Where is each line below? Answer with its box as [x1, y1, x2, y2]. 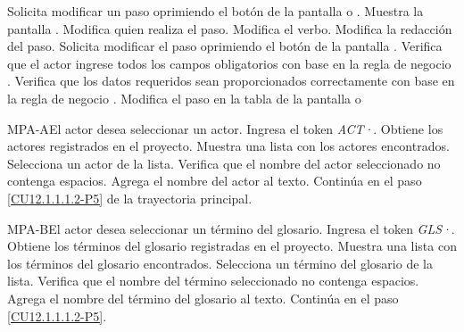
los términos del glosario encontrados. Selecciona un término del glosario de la [7, 253, 433, 272]
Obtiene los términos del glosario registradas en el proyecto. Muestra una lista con [7, 237, 457, 255]
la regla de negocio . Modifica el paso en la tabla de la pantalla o [7, 88, 361, 107]
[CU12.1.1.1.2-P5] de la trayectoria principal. [7, 188, 253, 207]
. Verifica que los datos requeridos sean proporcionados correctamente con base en [7, 71, 455, 90]
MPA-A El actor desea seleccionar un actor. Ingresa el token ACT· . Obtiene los [7, 119, 443, 137]
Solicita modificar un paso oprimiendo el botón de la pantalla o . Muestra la [7, 2, 424, 20]
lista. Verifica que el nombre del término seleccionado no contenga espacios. [7, 271, 419, 290]
